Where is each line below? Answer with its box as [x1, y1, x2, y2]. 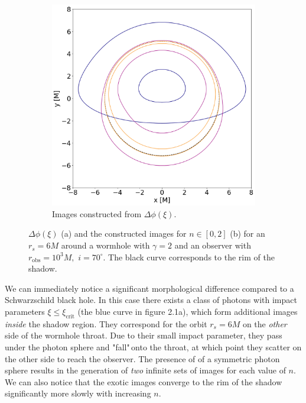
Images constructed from [52, 207, 142, 220]
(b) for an [230, 227, 265, 240]
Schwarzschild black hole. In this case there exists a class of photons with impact [5, 294, 297, 306]
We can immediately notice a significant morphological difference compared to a [5, 282, 294, 294]
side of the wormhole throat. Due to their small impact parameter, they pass [5, 329, 282, 341]
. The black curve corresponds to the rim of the [103, 250, 275, 263]
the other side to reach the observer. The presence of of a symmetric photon [5, 352, 280, 365]
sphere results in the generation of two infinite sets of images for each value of [5, 364, 286, 376]
